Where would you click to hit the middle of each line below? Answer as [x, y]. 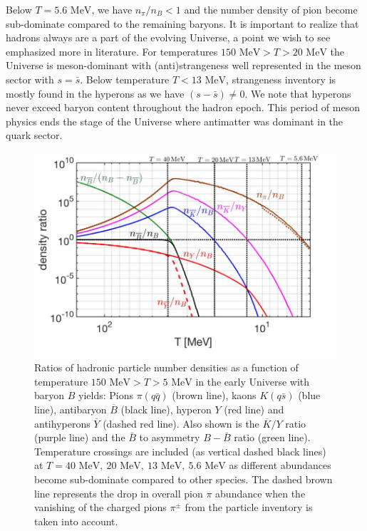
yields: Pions [106, 395]
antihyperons [62, 423]
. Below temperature [125, 79]
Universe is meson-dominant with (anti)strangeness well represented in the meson [183, 65]
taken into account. [76, 521]
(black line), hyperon [166, 409]
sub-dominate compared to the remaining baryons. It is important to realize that [182, 23]
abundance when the [260, 493]
